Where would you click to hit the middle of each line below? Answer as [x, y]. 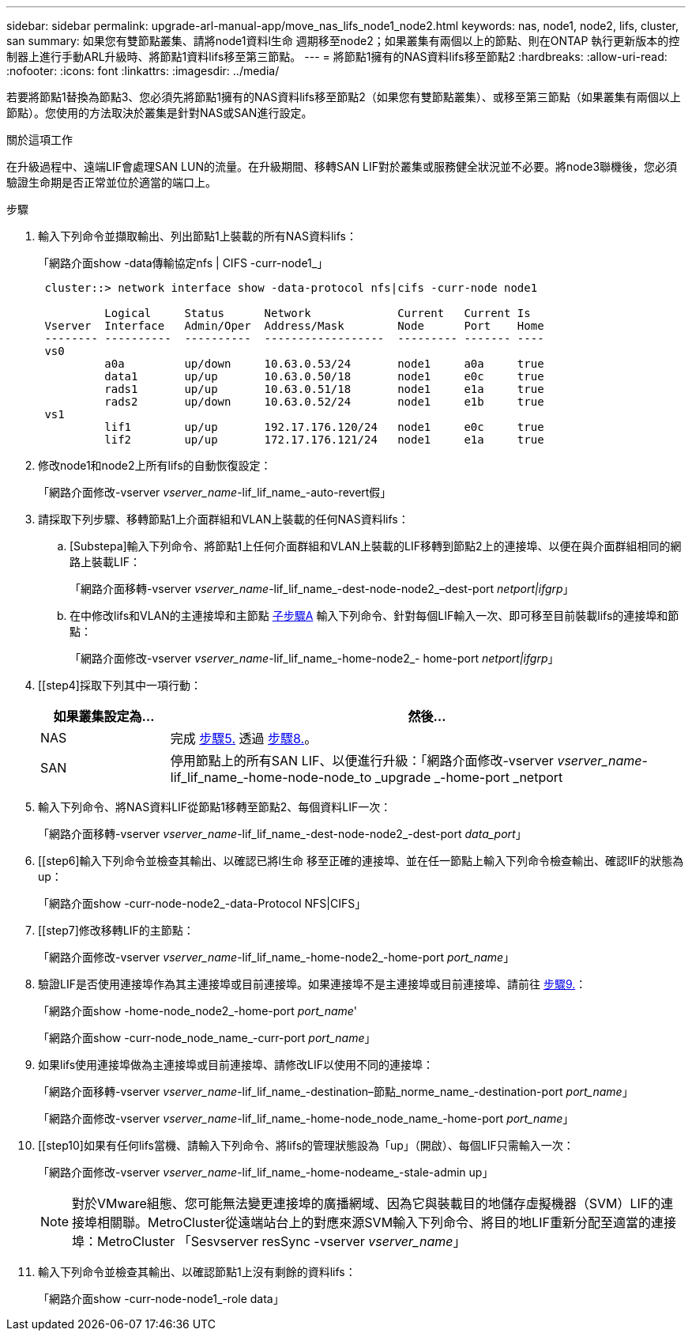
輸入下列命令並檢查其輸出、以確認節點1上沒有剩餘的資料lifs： [197, 1272]
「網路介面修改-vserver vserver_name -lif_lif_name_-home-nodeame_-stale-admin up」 [266, 1172]
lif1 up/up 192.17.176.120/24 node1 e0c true [324, 427]
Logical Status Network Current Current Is [318, 313]
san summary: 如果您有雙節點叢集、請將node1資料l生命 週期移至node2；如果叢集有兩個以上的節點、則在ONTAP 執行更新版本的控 [343, 41]
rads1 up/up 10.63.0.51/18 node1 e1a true [324, 389]
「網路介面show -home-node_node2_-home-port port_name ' [198, 1011]
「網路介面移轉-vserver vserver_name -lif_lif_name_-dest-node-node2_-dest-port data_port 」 [282, 834]
